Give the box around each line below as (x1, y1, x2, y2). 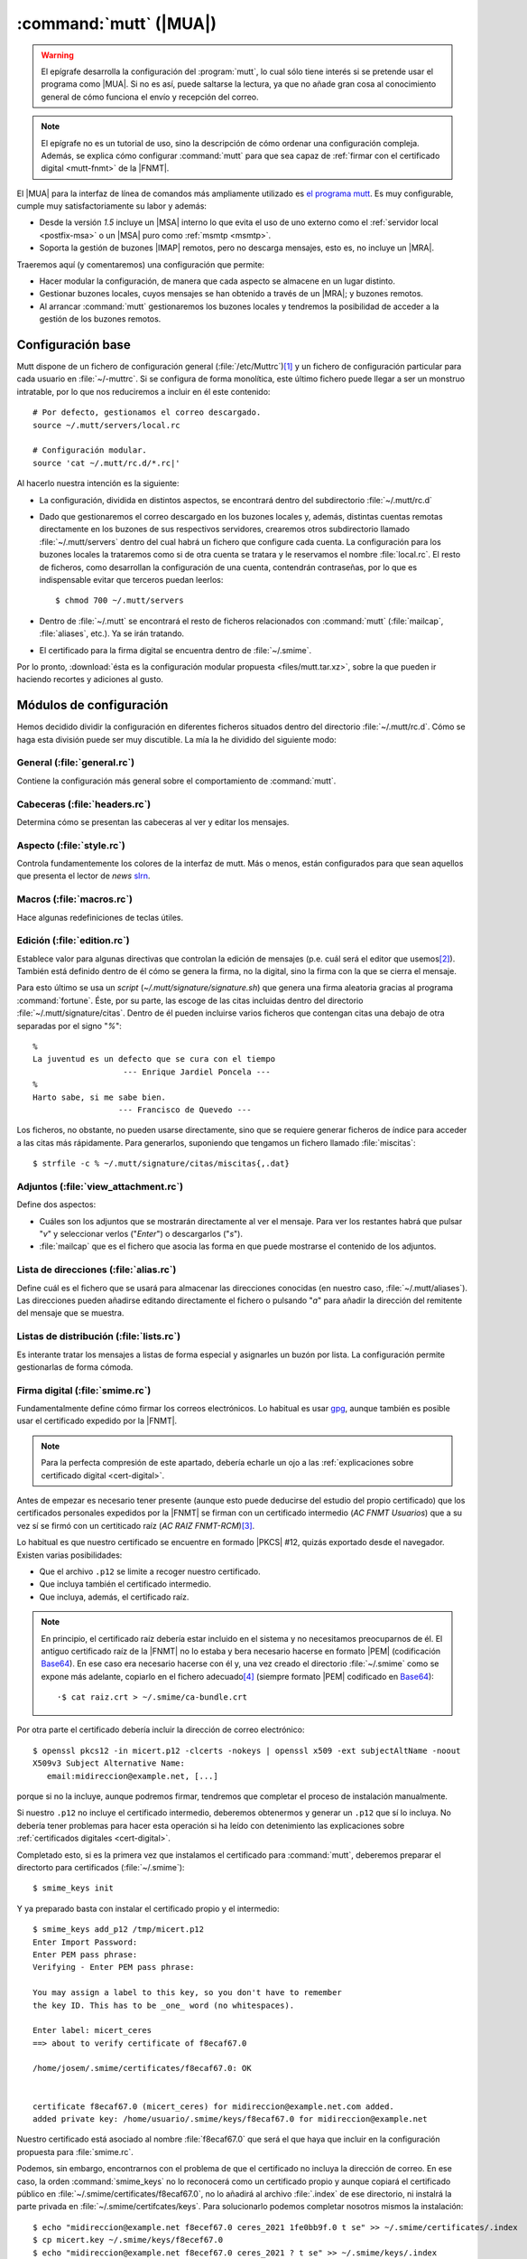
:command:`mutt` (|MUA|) (16, 14, 217, 33)
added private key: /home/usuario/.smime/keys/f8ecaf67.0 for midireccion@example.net (32, 2114, 428, 2124)
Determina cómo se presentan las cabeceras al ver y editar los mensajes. (16, 816, 290, 827)
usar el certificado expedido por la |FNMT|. (16, 1415, 178, 1427)
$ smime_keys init (32, 1883, 115, 1893)
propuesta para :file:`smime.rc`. (16, 2146, 134, 2157)
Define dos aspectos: (16, 1199, 97, 1210)
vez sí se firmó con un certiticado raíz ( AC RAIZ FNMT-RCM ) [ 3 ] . (16, 1520, 255, 1531)
